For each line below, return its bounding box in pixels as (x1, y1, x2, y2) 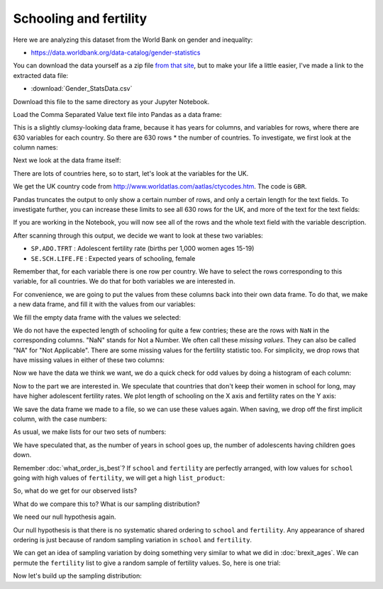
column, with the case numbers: (13, 415, 107, 423)
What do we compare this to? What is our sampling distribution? (13, 500, 200, 508)
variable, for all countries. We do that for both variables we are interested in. (13, 277, 235, 286)
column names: (13, 143, 58, 152)
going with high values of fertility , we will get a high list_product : (13, 473, 226, 482)
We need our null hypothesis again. (13, 512, 116, 521)
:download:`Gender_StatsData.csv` (30, 84, 133, 93)
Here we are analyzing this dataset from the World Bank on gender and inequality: (13, 35, 253, 44)
